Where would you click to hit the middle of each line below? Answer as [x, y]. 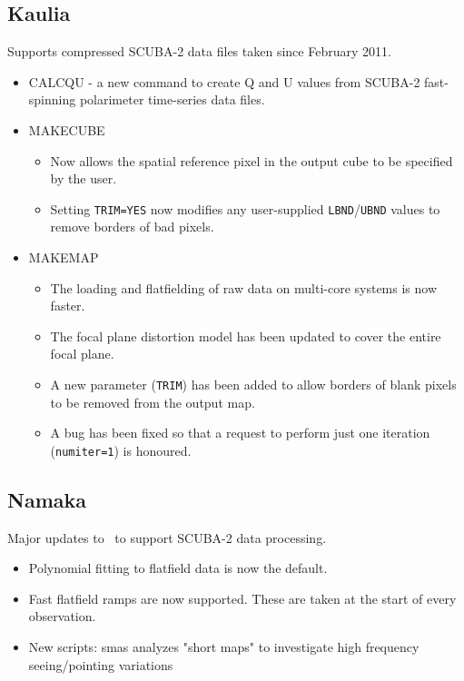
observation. [62, 616]
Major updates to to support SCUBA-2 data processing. [167, 537]
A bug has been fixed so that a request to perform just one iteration [240, 433]
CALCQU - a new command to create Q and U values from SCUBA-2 [224, 81]
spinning [52, 99]
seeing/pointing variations [101, 664]
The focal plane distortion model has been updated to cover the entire [246, 336]
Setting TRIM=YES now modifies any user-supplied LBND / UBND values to [245, 208]
